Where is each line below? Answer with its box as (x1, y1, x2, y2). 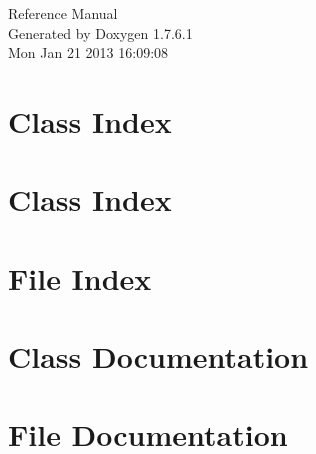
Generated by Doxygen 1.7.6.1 (8, 22, 193, 43)
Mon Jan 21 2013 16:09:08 (8, 42, 169, 63)
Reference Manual (8, 3, 118, 23)
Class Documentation (8, 336, 309, 377)
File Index (8, 257, 152, 298)
